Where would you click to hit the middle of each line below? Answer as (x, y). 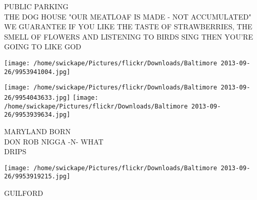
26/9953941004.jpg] (37, 72)
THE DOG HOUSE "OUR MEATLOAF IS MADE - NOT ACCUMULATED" (128, 16)
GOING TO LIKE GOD (43, 47)
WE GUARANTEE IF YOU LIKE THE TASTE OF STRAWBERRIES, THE (128, 26)
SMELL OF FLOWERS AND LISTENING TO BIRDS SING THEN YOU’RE (129, 36)
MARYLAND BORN (37, 131)
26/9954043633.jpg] (37, 97)
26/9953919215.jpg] (37, 177)
